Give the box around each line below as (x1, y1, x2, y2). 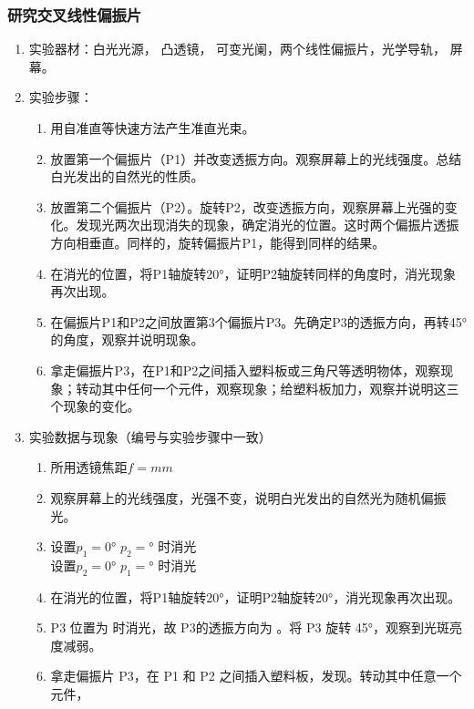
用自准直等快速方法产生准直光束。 (50, 118, 255, 137)
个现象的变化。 (50, 396, 140, 416)
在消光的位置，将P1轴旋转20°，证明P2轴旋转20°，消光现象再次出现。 (50, 587, 461, 606)
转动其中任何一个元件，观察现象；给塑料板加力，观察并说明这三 (76, 378, 459, 397)
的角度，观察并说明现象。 (50, 330, 204, 349)
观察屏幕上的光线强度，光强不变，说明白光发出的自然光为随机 (50, 488, 421, 507)
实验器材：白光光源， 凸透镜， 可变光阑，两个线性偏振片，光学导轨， (28, 39, 447, 58)
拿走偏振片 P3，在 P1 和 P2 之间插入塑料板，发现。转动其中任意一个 (50, 666, 462, 685)
